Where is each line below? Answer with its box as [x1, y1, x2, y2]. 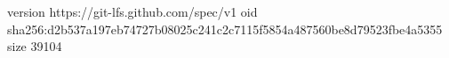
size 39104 [7, 37, 62, 55]
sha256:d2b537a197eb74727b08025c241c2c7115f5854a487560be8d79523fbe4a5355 [7, 19, 443, 38]
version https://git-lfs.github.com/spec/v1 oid [7, 3, 258, 20]
